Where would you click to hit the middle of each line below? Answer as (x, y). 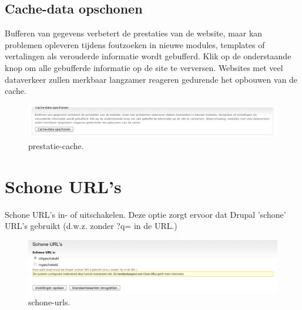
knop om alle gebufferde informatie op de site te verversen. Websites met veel (144, 67)
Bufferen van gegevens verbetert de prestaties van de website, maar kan (134, 33)
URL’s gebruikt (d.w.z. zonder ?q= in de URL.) (91, 226)
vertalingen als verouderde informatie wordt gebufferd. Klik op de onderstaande (148, 56)
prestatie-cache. (56, 145)
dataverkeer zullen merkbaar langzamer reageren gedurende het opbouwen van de (151, 79)
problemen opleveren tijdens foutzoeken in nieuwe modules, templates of (135, 44)
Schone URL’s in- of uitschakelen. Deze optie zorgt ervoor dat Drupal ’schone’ (145, 214)
